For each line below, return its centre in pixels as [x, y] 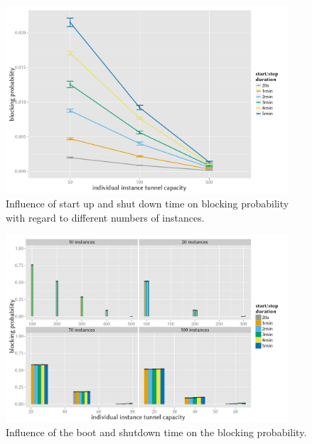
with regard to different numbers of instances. [105, 217]
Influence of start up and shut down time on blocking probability [147, 204]
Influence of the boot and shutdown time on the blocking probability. [156, 432]
